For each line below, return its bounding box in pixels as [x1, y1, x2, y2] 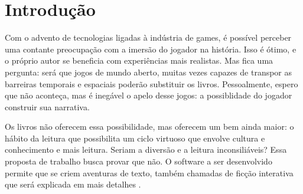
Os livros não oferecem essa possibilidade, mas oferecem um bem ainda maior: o [5, 120, 294, 133]
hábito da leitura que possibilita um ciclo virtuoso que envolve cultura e [5, 131, 265, 144]
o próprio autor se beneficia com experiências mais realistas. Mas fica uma [5, 54, 273, 67]
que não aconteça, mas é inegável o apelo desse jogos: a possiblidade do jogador [5, 89, 292, 101]
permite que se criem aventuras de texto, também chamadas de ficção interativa [5, 166, 294, 179]
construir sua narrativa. [5, 100, 90, 113]
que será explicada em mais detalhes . [5, 178, 141, 190]
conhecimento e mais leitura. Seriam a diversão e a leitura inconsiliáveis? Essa [5, 143, 287, 156]
